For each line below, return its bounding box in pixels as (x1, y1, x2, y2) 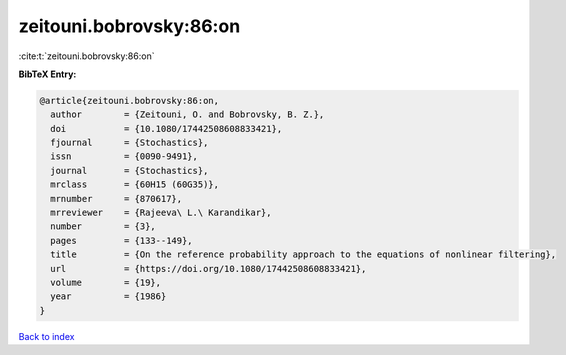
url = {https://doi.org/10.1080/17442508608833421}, (50, 263, 367, 274)
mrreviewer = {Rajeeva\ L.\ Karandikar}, (50, 207, 272, 219)
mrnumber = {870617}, (50, 193, 183, 204)
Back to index (18, 330, 75, 342)
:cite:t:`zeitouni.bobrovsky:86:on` (18, 50, 155, 62)
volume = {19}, (50, 277, 162, 288)
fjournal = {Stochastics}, (50, 137, 209, 149)
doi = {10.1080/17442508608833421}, (50, 123, 283, 134)
